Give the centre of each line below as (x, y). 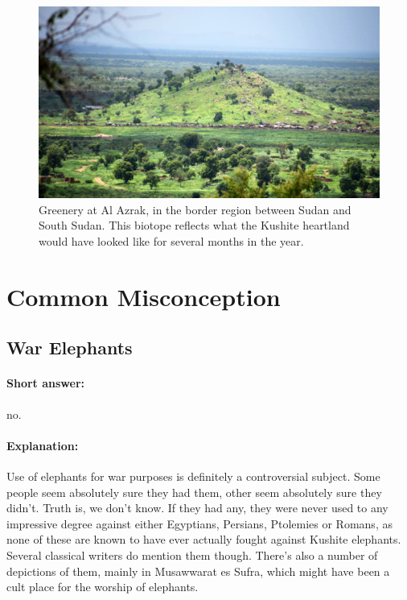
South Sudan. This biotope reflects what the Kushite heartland (194, 225)
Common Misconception (144, 296)
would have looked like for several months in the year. (171, 241)
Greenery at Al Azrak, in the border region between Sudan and (195, 209)
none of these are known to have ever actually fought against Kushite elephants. (204, 539)
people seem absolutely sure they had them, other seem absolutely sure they (194, 492)
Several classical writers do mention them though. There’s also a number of (192, 554)
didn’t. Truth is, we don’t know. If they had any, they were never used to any (197, 508)
